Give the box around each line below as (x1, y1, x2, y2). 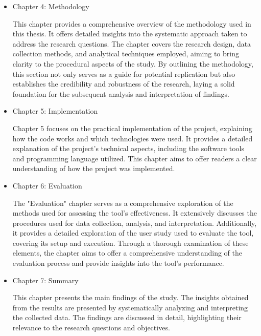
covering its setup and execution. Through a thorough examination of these (12, 237, 249, 248)
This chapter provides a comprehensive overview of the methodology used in (12, 18, 251, 29)
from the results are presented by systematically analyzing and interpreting (12, 302, 248, 312)
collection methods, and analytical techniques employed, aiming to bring (12, 48, 239, 59)
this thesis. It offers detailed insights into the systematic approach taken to (12, 28, 247, 39)
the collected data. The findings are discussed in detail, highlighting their (12, 312, 242, 323)
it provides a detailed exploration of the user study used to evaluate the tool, (12, 227, 254, 238)
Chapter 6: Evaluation (12, 180, 82, 191)
